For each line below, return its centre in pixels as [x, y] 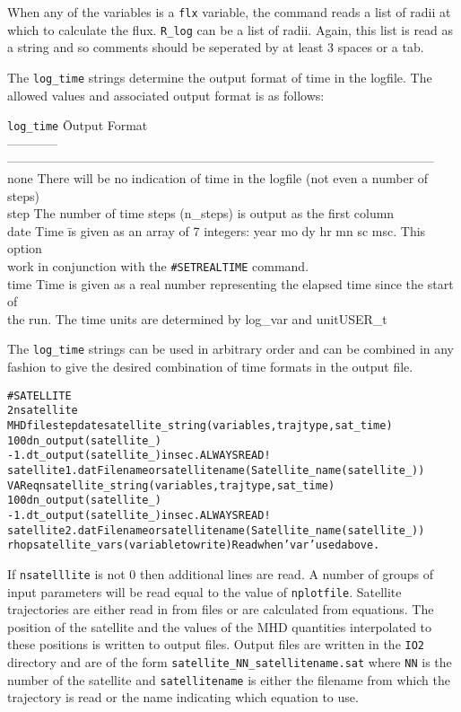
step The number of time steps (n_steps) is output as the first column [201, 213]
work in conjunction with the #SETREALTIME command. [158, 265]
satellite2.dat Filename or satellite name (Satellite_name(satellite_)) [216, 530]
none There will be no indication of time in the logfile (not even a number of [218, 178]
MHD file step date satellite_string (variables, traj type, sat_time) [200, 425]
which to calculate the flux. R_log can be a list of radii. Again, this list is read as [230, 29]
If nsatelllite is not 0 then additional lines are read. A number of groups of [221, 573]
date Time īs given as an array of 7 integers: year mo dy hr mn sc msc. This [217, 230]
